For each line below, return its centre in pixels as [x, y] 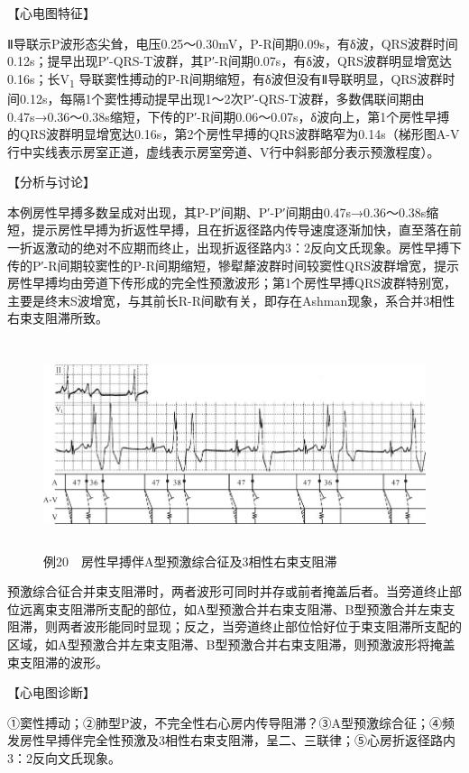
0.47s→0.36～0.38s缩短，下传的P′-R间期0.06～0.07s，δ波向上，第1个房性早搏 [229, 116]
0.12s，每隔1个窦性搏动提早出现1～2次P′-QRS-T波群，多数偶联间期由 [222, 98]
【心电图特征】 [51, 13]
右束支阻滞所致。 [58, 318]
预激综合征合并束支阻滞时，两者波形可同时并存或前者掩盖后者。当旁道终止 [228, 591]
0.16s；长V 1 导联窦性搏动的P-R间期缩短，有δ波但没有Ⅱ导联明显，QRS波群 [225, 79]
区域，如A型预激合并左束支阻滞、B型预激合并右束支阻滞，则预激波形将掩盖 [231, 644]
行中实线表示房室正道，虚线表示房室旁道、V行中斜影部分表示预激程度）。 [224, 151]
